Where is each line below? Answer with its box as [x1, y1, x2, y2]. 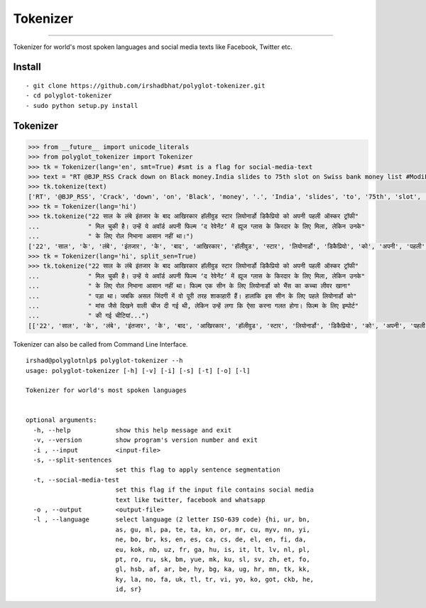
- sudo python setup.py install [26, 102, 138, 109]
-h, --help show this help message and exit [33, 426, 232, 434]
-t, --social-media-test [33, 476, 120, 484]
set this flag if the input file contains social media [115, 486, 315, 494]
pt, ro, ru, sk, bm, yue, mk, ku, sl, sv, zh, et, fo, [115, 555, 310, 563]
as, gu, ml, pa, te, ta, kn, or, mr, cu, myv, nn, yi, [115, 526, 310, 533]
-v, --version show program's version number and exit [33, 436, 258, 444]
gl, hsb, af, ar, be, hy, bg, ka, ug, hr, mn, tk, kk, [115, 565, 310, 573]
